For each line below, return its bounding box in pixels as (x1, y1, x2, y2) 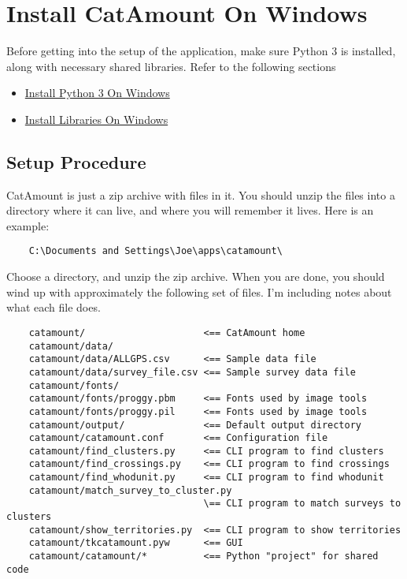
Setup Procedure (6, 149, 146, 174)
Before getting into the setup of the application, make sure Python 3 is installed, (6, 43, 396, 59)
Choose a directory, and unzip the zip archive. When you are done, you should (6, 268, 385, 285)
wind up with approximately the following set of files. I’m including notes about (6, 283, 392, 300)
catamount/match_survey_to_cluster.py (28, 484, 232, 496)
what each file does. (6, 299, 101, 316)
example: (6, 217, 50, 233)
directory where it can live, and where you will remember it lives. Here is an (6, 202, 374, 219)
